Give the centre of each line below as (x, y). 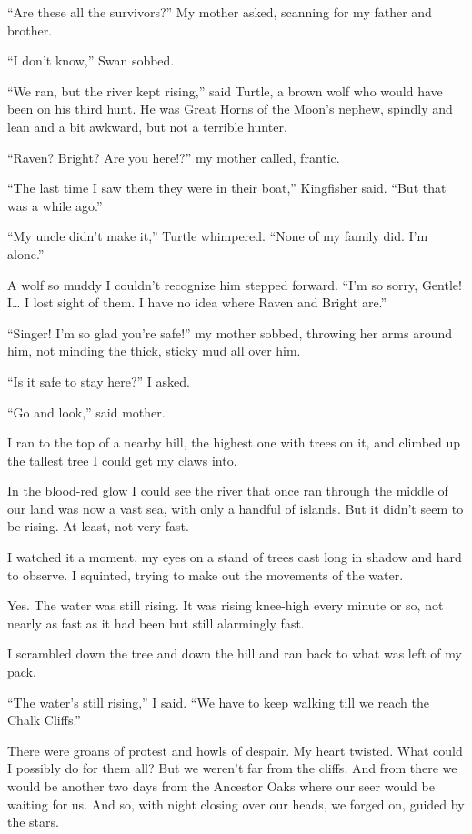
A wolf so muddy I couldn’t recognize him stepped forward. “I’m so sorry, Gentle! (235, 284)
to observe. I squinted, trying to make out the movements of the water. (206, 574)
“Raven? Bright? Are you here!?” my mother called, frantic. (174, 157)
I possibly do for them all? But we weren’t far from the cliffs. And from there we (232, 768)
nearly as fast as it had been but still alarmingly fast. (156, 623)
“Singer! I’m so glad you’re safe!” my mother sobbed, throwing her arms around (230, 332)
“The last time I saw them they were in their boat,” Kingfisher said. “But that (227, 188)
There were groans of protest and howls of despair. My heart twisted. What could (235, 750)
